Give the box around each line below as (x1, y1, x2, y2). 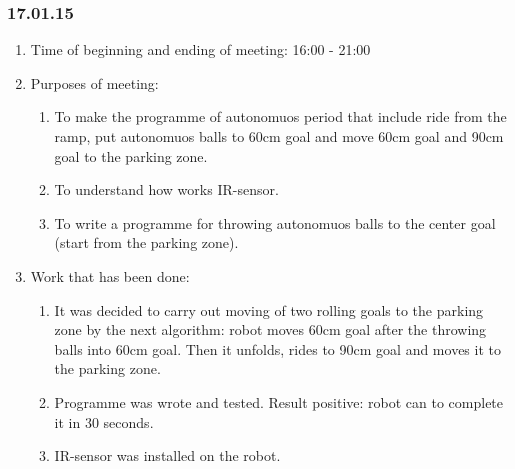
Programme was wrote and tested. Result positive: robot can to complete (54, 391, 504, 412)
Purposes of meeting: (30, 72, 159, 93)
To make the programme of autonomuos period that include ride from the (54, 106, 507, 127)
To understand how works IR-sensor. (54, 179, 279, 200)
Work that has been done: (30, 265, 190, 286)
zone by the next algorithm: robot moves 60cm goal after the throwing (54, 319, 487, 340)
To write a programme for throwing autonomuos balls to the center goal (54, 212, 496, 233)
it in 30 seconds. (54, 411, 154, 432)
